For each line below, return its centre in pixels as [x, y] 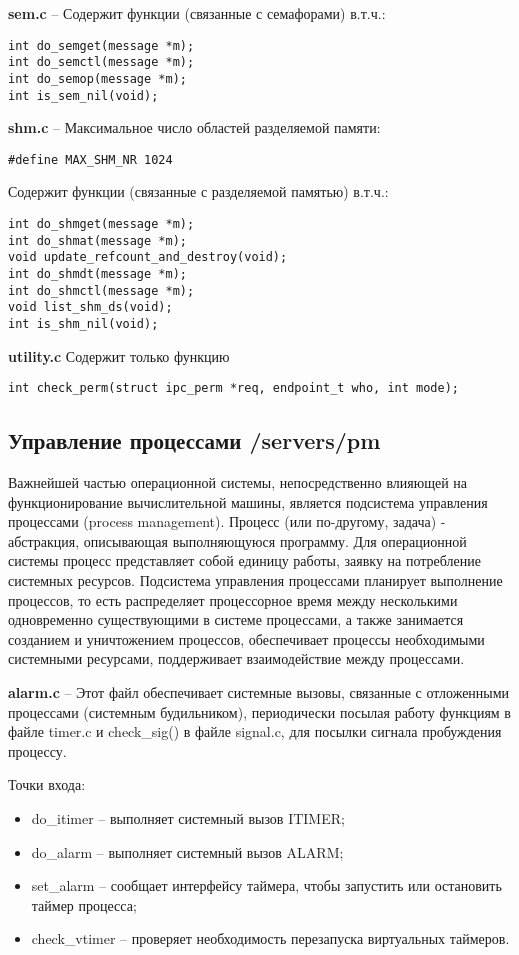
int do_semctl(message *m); [101, 62]
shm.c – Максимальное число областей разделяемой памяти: [194, 127]
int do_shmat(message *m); [97, 240]
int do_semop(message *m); [97, 78]
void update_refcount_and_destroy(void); [148, 257]
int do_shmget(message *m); [101, 224]
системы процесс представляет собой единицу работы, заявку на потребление [244, 560]
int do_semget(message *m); [101, 45]
